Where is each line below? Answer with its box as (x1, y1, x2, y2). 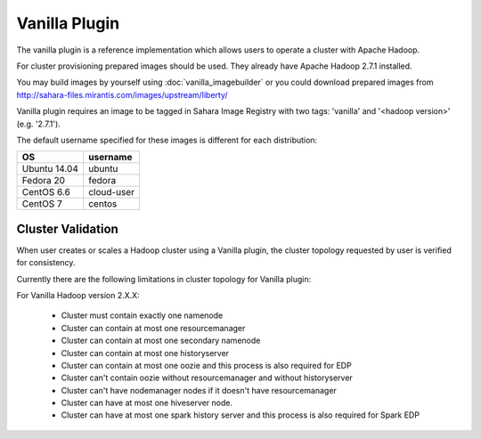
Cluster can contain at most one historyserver (61, 347, 230, 358)
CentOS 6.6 (21, 186, 70, 199)
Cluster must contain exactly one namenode (61, 310, 224, 321)
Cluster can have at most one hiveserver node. (61, 397, 233, 409)
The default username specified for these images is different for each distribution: (16, 134, 318, 145)
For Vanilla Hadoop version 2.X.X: (16, 289, 140, 300)
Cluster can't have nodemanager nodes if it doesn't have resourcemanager (61, 385, 338, 395)
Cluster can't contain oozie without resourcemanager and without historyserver (61, 372, 354, 383)
